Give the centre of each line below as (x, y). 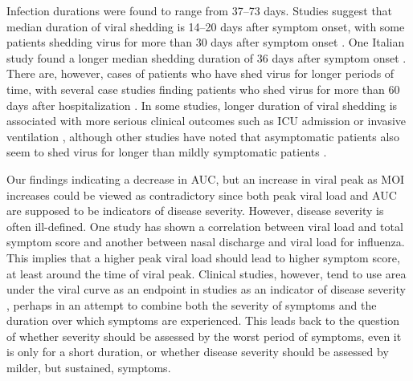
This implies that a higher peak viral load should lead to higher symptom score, (203, 257)
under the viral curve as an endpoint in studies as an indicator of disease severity (206, 289)
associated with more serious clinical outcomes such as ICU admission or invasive (206, 121)
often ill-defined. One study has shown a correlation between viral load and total (205, 226)
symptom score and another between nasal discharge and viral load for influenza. (206, 242)
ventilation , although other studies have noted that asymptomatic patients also (203, 136)
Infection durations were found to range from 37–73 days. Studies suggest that (200, 10)
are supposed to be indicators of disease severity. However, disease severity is (195, 211)
